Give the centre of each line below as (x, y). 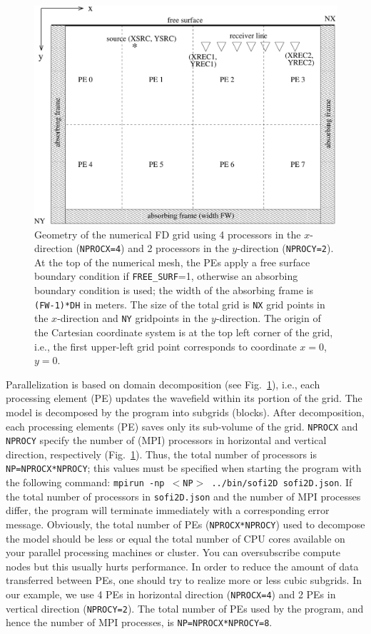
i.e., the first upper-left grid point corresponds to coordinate (166, 346)
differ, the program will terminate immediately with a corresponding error (168, 510)
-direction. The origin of (268, 318)
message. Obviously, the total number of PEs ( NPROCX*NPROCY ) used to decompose (185, 524)
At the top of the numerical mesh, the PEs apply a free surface (172, 262)
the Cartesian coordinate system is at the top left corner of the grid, (184, 332)
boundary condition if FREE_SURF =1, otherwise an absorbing (166, 276)
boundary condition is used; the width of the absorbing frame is (174, 290)
